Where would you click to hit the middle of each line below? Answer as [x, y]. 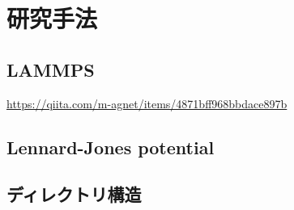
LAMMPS [51, 69]
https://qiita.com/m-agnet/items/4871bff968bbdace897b [147, 103]
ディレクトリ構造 [74, 194]
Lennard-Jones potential [111, 147]
